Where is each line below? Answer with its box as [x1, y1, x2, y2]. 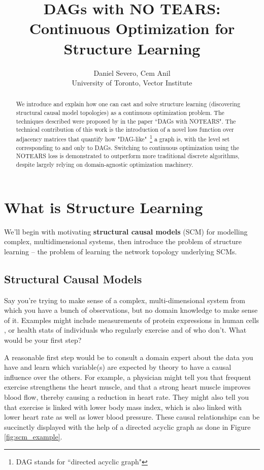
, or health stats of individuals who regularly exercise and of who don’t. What [4, 325, 247, 335]
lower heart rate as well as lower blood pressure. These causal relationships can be [4, 412, 260, 422]
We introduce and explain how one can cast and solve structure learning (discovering [16, 100, 241, 108]
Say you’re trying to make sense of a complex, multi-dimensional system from [4, 295, 245, 305]
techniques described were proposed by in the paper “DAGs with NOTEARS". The [16, 116, 236, 125]
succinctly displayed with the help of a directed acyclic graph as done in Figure [4, 421, 251, 432]
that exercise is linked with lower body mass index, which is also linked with [4, 401, 242, 412]
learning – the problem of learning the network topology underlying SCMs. [4, 246, 237, 256]
